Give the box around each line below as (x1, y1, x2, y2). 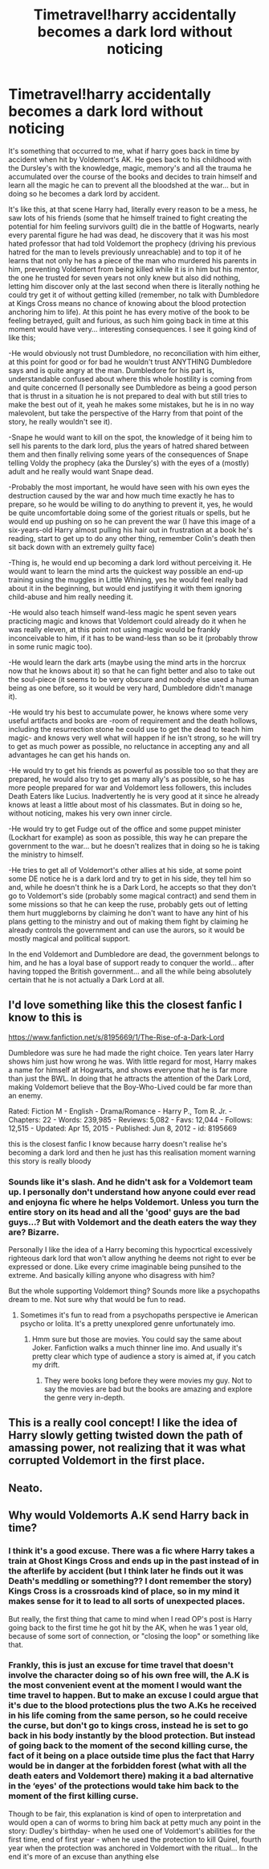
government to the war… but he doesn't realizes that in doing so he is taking (8, 841, 260, 850)
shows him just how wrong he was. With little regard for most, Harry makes (8, 1056, 257, 1066)
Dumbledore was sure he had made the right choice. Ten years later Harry (8, 1048, 255, 1057)
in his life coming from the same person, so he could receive (8, 1710, 248, 1721)
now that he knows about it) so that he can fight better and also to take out (8, 666, 255, 676)
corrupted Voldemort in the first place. (8, 1453, 206, 1467)
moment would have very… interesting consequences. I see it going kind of (8, 324, 257, 333)
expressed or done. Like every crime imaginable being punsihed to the (8, 1262, 242, 1271)
